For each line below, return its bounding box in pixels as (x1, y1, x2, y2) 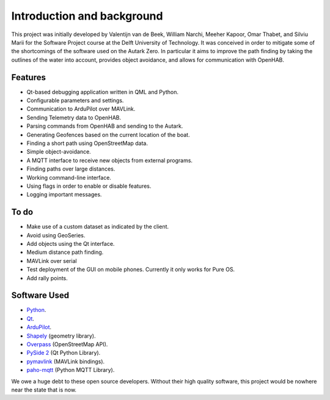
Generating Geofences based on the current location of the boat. (26, 131, 190, 138)
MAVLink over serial (26, 257, 77, 264)
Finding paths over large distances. (26, 165, 116, 172)
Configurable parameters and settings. (26, 97, 124, 104)
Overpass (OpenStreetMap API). (26, 341, 108, 348)
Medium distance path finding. (26, 248, 104, 256)
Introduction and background (11, 9, 163, 23)
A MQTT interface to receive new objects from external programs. (26, 157, 193, 164)
